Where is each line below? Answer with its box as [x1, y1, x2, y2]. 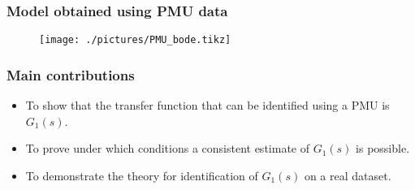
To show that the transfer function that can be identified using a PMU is [25, 97, 390, 114]
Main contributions [6, 64, 135, 84]
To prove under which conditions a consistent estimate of [25, 140, 309, 157]
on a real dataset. [304, 166, 391, 184]
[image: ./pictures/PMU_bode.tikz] [39, 34, 231, 46]
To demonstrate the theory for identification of [25, 166, 258, 184]
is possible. [356, 140, 410, 157]
